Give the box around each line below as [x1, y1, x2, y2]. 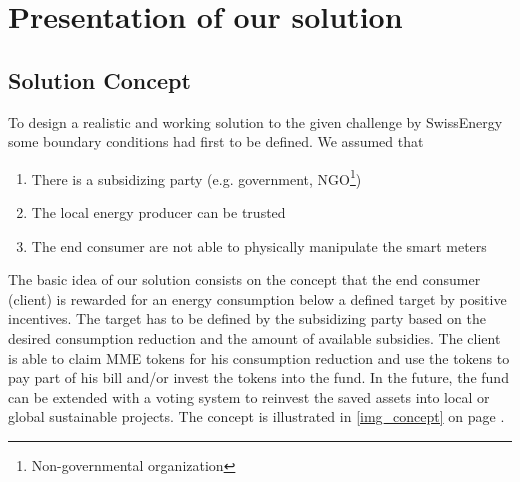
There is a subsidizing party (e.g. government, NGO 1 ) [31, 165, 362, 189]
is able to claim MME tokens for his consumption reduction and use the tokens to [8, 347, 510, 368]
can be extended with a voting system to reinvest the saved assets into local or [8, 386, 490, 407]
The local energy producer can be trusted [31, 202, 286, 223]
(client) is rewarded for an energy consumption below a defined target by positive [8, 288, 507, 309]
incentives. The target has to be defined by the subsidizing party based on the [8, 308, 487, 329]
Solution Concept [8, 64, 191, 95]
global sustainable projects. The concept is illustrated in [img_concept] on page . [8, 406, 505, 427]
